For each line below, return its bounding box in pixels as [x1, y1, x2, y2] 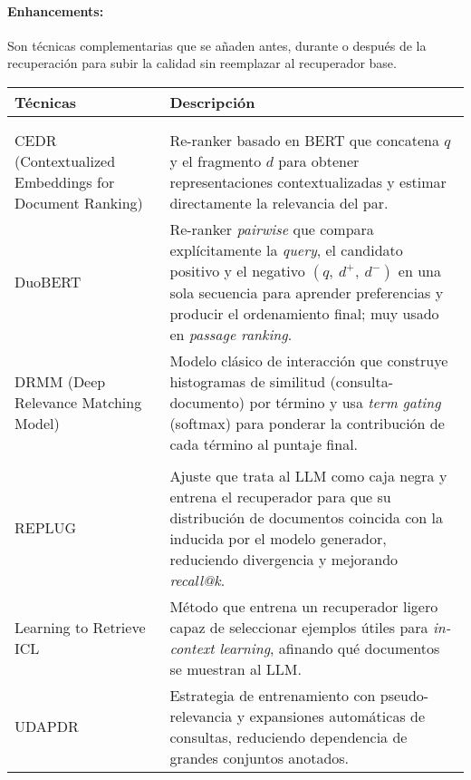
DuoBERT [14, 270, 82, 292]
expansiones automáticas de [249, 705, 426, 726]
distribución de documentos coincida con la [169, 506, 443, 528]
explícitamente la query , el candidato [169, 239, 403, 260]
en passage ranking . [169, 323, 293, 345]
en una [398, 259, 441, 281]
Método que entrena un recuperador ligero [169, 595, 438, 617]
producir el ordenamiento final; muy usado [169, 302, 439, 324]
